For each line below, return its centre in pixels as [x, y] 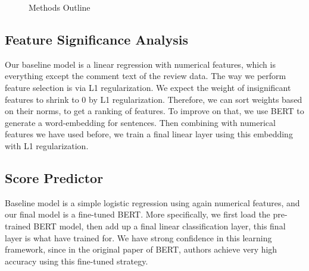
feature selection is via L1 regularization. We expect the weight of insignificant [148, 87]
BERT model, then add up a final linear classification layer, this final [160, 226]
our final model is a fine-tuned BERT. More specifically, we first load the [138, 214]
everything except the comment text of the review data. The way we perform [146, 76]
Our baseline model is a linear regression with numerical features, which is [140, 64]
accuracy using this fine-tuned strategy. [77, 261]
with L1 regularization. [47, 145]
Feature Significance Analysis [96, 39]
